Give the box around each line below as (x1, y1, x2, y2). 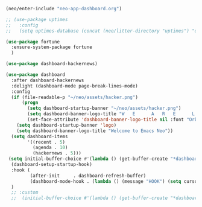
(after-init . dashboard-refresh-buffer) (30, 173, 147, 179)
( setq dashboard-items (11, 133, 68, 139)
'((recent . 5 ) (27, 139, 66, 145)
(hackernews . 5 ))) (32, 150, 82, 156)
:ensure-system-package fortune (11, 44, 93, 51)
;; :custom (11, 189, 39, 196)
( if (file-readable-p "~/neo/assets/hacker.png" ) (11, 94, 138, 100)
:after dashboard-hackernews (11, 77, 84, 83)
